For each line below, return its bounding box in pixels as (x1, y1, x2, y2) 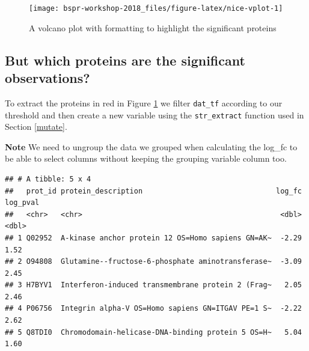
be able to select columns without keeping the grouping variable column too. (5, 152, 287, 165)
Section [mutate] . (5, 120, 67, 133)
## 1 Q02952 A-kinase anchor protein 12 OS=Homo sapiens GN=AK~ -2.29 (5, 233, 302, 242)
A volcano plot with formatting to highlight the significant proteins (29, 21, 277, 34)
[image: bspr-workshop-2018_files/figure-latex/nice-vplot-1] (29, 4, 283, 13)
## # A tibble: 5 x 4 (5, 174, 91, 183)
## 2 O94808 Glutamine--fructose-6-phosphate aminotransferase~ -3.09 (5, 257, 302, 266)
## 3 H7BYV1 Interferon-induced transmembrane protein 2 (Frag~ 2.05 (5, 281, 302, 290)
